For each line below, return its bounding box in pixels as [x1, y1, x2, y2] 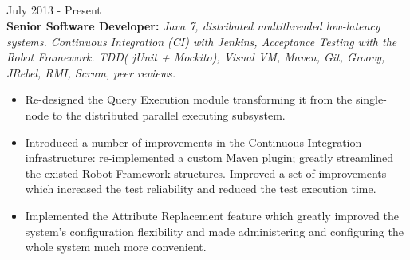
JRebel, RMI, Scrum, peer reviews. [6, 64, 175, 81]
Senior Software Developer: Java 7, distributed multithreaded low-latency [6, 17, 380, 33]
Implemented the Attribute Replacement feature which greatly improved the [25, 207, 399, 223]
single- [355, 91, 387, 108]
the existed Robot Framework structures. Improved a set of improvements [25, 164, 387, 181]
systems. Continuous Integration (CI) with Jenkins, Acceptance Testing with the [6, 33, 397, 49]
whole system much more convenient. [25, 238, 207, 255]
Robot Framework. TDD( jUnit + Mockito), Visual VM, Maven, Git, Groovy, [6, 49, 385, 65]
